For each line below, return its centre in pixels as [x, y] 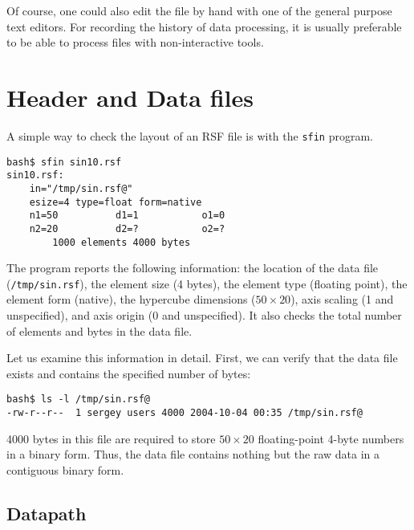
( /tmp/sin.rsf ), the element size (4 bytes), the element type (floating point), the [207, 283]
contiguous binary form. [65, 469]
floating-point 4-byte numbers [331, 438]
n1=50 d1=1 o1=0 [127, 216]
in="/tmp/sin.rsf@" [81, 188]
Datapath [47, 513]
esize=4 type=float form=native [116, 202]
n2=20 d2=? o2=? [127, 228]
